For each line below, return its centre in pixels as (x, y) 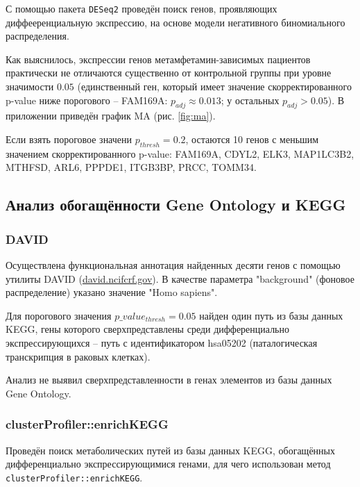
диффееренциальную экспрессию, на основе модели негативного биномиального (175, 22)
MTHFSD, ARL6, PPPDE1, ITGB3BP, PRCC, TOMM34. (131, 167)
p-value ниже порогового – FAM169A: (87, 100)
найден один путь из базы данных (271, 315)
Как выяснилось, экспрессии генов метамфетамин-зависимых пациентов (158, 59)
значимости (30, 86)
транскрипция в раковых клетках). (78, 356)
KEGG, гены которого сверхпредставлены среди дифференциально (147, 329)
